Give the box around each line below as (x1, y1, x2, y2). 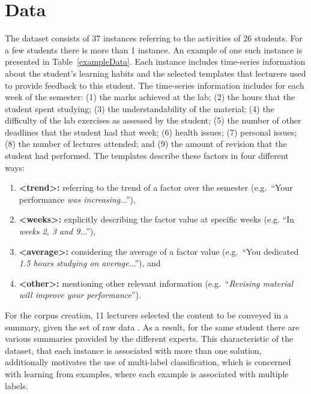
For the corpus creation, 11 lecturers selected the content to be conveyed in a (5, 309, 288, 321)
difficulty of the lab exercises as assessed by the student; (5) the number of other (5, 114, 301, 127)
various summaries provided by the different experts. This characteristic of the (5, 332, 294, 345)
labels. (5, 379, 28, 392)
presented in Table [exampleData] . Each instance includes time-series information (5, 55, 306, 68)
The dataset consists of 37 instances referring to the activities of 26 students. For (5, 32, 303, 44)
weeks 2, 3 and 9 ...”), (19, 225, 96, 237)
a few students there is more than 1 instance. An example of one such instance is (5, 43, 303, 56)
